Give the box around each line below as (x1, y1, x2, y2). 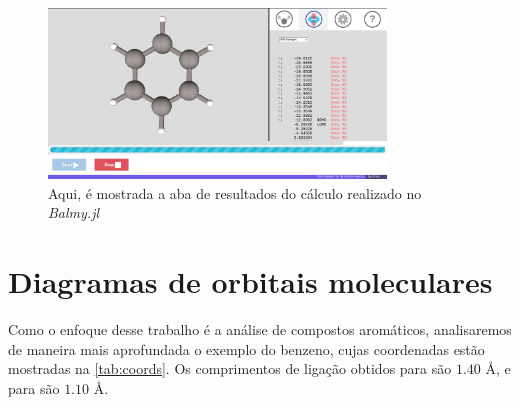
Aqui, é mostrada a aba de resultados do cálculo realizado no (48, 182, 422, 203)
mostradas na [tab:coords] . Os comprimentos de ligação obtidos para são (8, 358, 452, 379)
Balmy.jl (48, 202, 100, 223)
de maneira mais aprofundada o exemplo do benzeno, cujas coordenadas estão (8, 338, 485, 359)
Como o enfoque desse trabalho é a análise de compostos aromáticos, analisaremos (8, 319, 512, 340)
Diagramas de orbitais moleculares (8, 261, 493, 302)
